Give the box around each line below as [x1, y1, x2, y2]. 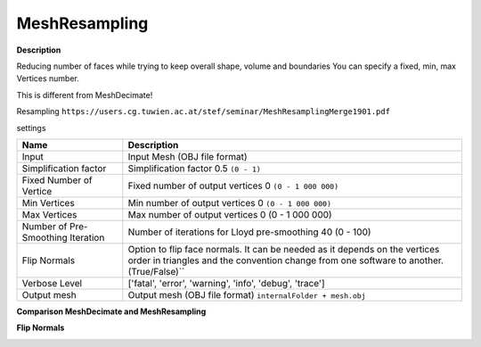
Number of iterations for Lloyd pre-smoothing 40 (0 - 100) [127, 226, 371, 238]
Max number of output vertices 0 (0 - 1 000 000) [127, 208, 333, 220]
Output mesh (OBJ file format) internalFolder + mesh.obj [127, 288, 366, 301]
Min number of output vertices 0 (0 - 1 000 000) [127, 196, 331, 209]
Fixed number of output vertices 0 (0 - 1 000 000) [127, 179, 339, 192]
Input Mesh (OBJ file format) [127, 150, 249, 162]
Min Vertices [21, 196, 75, 209]
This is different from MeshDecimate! [16, 89, 153, 100]
